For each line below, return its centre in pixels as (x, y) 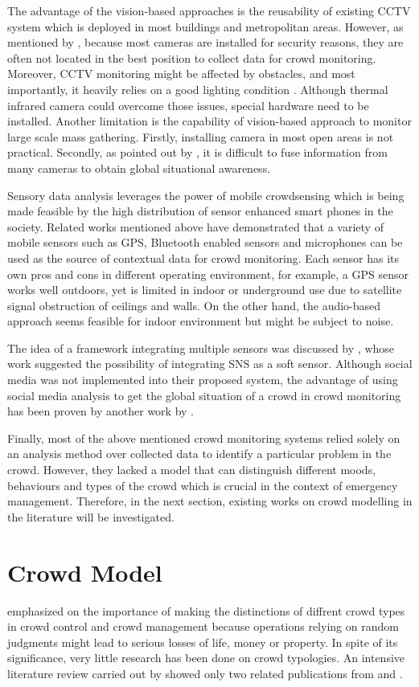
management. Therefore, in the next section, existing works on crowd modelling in (210, 501)
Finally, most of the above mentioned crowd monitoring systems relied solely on (204, 438)
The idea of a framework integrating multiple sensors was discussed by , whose (201, 348)
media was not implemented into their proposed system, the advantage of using (203, 380)
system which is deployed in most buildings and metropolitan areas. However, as (205, 26)
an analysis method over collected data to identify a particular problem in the (199, 454)
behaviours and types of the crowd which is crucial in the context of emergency (203, 485)
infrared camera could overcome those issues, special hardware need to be (188, 105)
